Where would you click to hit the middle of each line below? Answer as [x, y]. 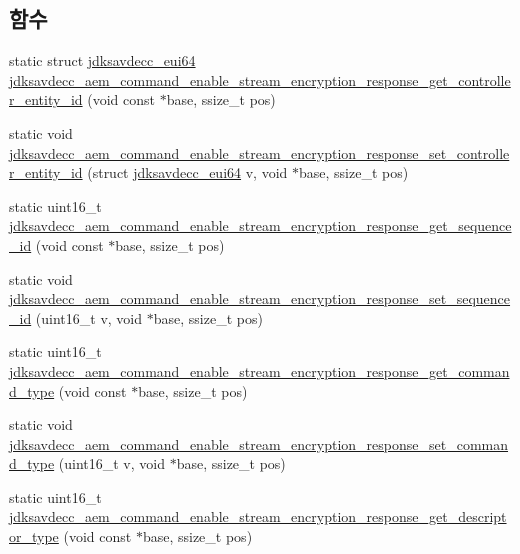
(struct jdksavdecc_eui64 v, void [187, 172]
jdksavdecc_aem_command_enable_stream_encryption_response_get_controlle [260, 79]
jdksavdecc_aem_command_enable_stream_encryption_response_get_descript [258, 516]
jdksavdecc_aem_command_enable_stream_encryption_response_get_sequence [260, 225]
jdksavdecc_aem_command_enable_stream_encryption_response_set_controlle [259, 152]
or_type [34, 536]
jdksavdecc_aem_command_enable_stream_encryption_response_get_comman [259, 370]
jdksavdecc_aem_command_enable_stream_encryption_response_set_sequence [260, 298]
